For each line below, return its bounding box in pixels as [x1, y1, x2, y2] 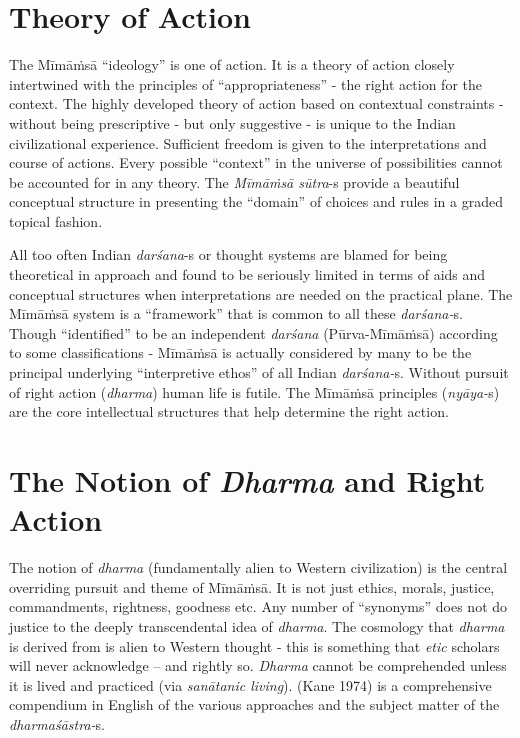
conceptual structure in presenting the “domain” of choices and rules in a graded [9, 191, 504, 212]
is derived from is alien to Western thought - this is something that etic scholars [9, 635, 500, 656]
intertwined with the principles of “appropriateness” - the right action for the [9, 73, 482, 94]
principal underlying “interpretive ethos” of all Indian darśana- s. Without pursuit [9, 362, 509, 383]
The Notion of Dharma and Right [9, 460, 486, 501]
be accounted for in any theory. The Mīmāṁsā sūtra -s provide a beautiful [9, 171, 460, 192]
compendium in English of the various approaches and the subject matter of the [9, 694, 500, 715]
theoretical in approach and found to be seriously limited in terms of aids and [9, 264, 486, 285]
